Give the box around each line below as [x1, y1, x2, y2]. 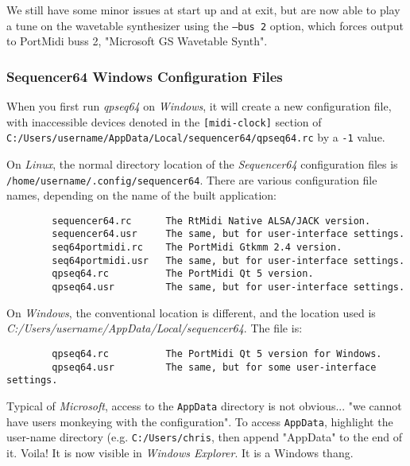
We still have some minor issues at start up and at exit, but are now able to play [6, 2, 400, 17]
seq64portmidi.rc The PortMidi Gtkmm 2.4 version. [52, 242, 342, 254]
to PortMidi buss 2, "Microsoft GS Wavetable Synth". [6, 33, 268, 49]
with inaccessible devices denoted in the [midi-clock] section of [6, 113, 322, 130]
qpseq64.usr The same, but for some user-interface [52, 361, 377, 373]
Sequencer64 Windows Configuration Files [6, 66, 283, 86]
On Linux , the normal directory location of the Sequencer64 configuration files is [6, 155, 398, 172]
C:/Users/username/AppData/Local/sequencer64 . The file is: [6, 320, 303, 336]
